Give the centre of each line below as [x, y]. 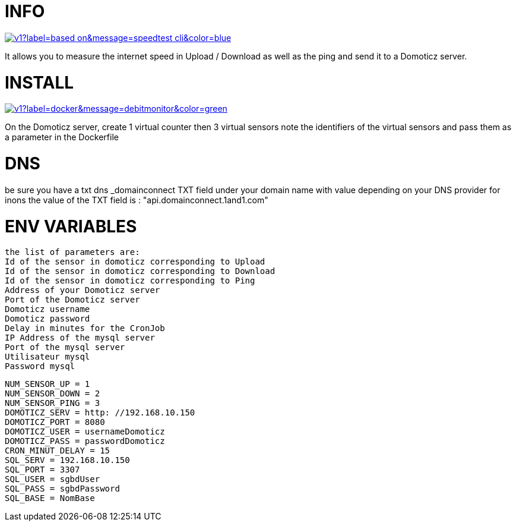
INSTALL [39, 82]
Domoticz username [48, 309]
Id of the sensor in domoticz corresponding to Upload [135, 262]
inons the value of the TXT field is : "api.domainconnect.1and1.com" [137, 200]
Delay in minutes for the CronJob [85, 328]
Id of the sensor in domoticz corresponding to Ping [130, 281]
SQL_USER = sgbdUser [53, 479]
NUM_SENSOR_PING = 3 [53, 403]
